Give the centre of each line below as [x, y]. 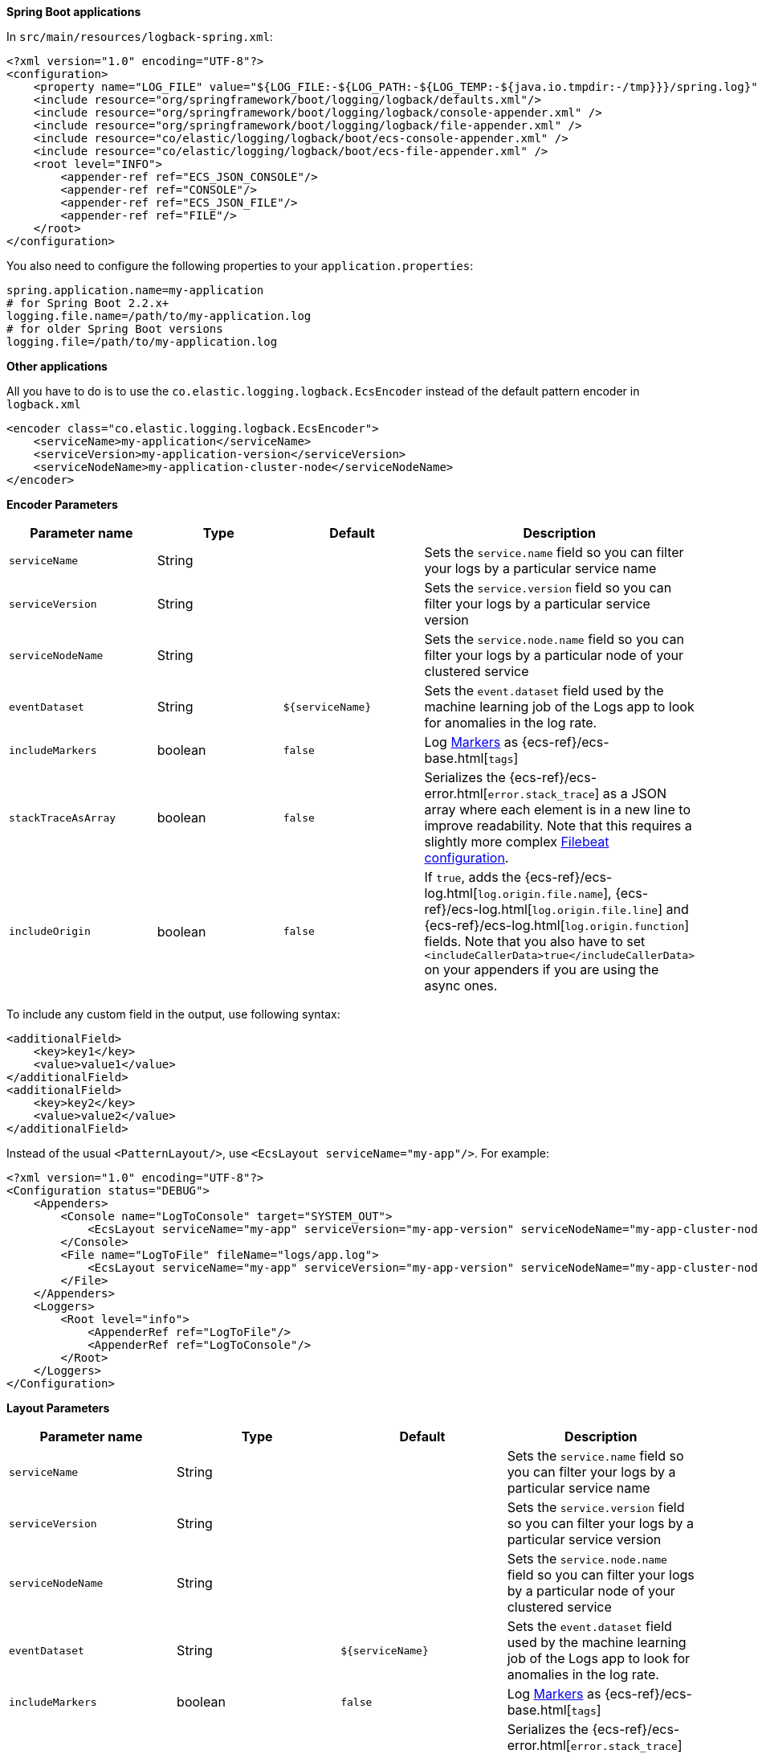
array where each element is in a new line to [557, 809]
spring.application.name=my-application [135, 290]
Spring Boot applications [74, 12]
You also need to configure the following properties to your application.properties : [240, 266]
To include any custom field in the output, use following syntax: [173, 1014]
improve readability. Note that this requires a [558, 826]
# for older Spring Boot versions [115, 329]
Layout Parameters [58, 1408]
